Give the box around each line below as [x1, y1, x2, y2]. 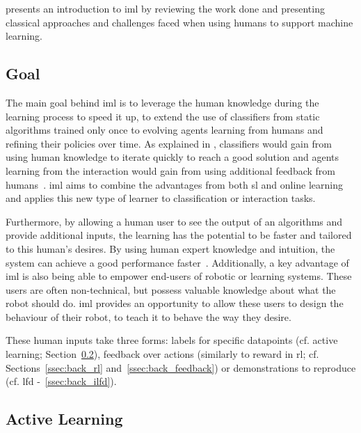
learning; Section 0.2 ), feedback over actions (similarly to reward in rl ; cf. [6, 347, 319, 361]
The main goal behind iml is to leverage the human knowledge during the [6, 95, 319, 109]
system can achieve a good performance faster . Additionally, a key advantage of [6, 255, 349, 269]
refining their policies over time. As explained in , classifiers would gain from [6, 136, 332, 150]
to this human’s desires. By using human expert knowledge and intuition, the [6, 241, 335, 255]
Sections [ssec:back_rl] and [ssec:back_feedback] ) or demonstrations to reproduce [6, 360, 356, 375]
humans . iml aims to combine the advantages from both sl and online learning [6, 177, 343, 191]
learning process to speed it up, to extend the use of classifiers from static [6, 109, 320, 123]
